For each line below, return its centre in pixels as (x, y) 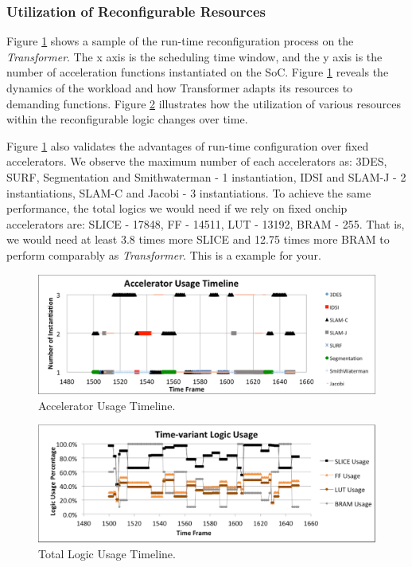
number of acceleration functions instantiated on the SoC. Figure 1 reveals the (198, 72)
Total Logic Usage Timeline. (107, 553)
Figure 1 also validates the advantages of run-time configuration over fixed (188, 145)
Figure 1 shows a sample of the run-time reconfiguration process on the (180, 41)
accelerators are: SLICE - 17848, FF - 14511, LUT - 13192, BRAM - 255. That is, (206, 223)
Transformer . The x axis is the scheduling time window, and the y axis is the (194, 56)
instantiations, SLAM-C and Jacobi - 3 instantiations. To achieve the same (189, 192)
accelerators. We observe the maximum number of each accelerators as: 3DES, (197, 161)
